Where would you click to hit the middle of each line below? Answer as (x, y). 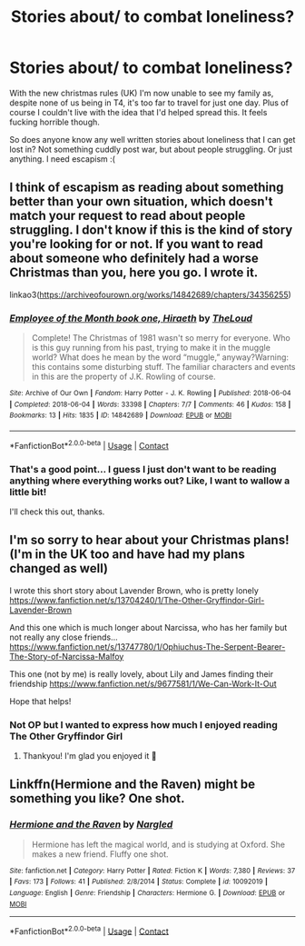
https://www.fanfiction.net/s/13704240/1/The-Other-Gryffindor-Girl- (137, 600)
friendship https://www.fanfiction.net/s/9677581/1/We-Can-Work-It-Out (143, 683)
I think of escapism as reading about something (147, 188)
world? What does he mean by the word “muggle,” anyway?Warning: (160, 357)
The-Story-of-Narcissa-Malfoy (67, 656)
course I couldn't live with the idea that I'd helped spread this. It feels (138, 112)
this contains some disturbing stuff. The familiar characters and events (163, 367)
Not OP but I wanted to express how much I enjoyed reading (144, 724)
